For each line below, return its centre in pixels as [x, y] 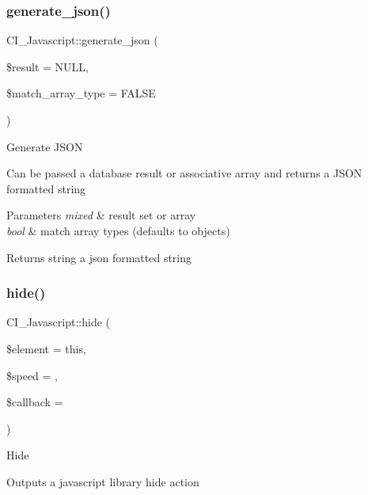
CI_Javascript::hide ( [58, 322]
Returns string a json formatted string [99, 257]
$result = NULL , [47, 66]
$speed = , [32, 375]
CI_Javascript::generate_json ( [82, 40]
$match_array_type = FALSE [81, 93]
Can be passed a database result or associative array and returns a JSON [184, 173]
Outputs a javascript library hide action [103, 481]
